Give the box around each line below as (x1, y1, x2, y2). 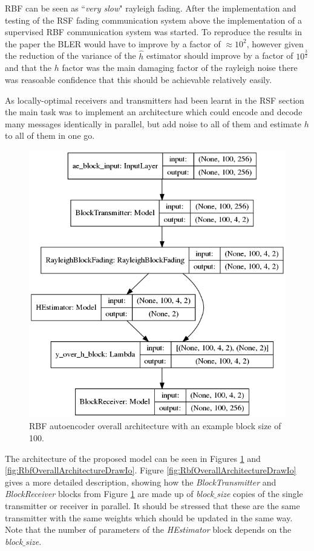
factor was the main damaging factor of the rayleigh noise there (62, 61, 298, 74)
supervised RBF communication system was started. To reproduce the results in (5, 25, 302, 38)
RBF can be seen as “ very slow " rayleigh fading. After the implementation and (5, 2, 296, 14)
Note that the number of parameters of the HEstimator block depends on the (5, 523, 292, 536)
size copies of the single (217, 487, 303, 500)
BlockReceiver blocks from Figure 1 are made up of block (5, 487, 214, 500)
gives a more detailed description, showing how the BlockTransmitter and (5, 475, 276, 488)
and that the (5, 61, 52, 74)
